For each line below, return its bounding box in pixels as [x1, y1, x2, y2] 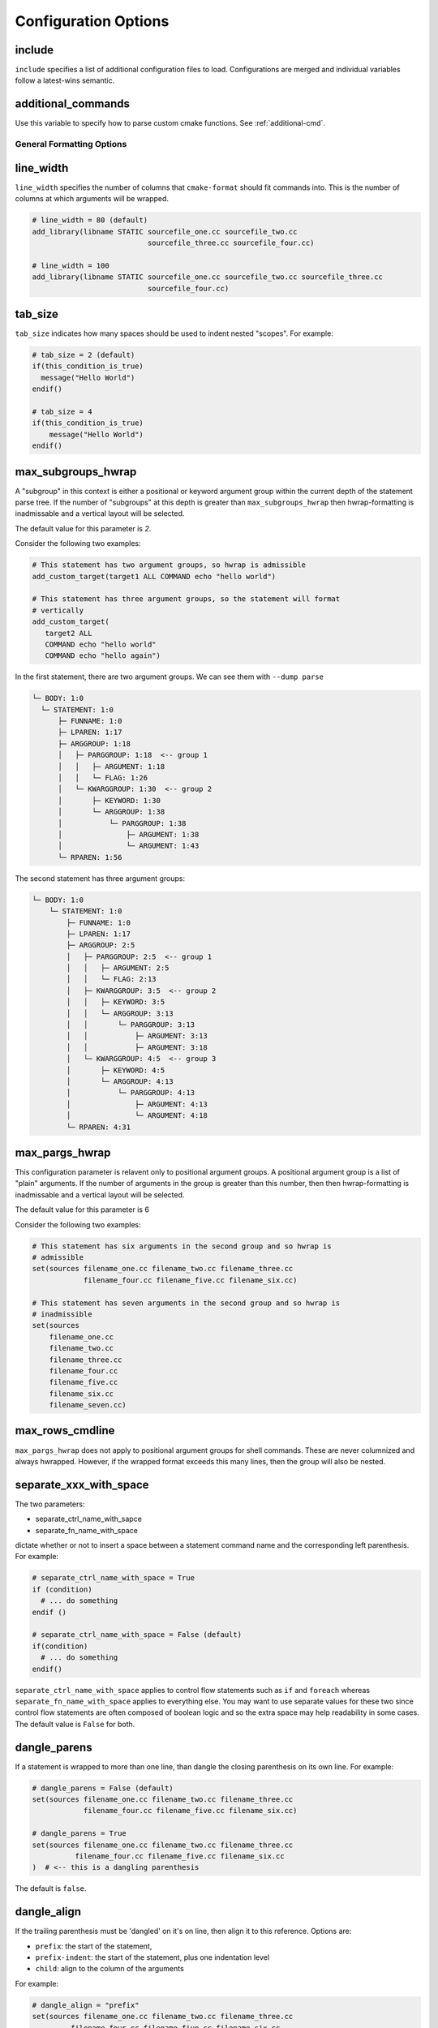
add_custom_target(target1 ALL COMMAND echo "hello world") [32, 572, 277, 581]
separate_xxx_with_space [15, 1477, 149, 1492]
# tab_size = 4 [32, 406, 92, 416]
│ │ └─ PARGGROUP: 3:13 [66, 1020, 195, 1029]
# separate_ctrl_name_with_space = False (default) [32, 1631, 243, 1639]
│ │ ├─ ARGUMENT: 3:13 [66, 1031, 208, 1041]
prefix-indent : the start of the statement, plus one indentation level [35, 1952, 270, 1962]
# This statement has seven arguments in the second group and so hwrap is [32, 1298, 341, 1308]
